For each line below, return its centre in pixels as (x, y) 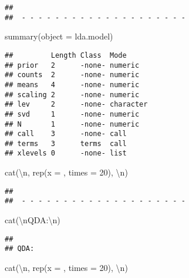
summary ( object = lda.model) (59, 36)
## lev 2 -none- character (76, 105)
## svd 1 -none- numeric (72, 114)
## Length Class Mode (66, 55)
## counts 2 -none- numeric (72, 75)
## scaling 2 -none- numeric (72, 95)
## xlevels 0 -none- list (66, 153)
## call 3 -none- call (66, 134)
